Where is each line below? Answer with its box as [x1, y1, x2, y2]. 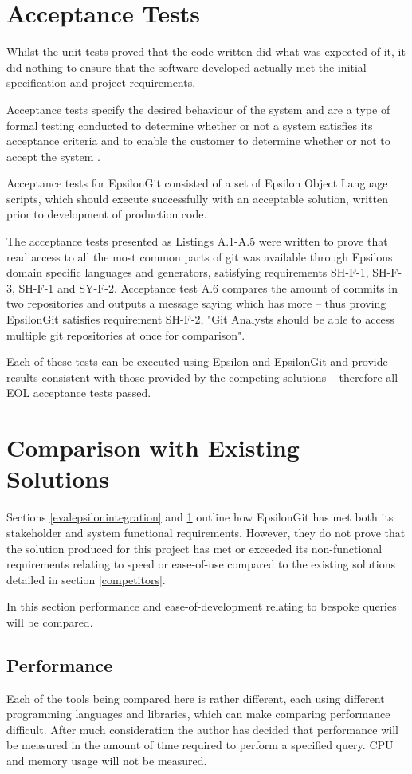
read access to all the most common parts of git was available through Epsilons [6, 248, 393, 265]
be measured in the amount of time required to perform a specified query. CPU [6, 737, 394, 753]
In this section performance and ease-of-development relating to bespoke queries [6, 598, 397, 615]
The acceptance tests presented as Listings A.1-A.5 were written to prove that [6, 233, 388, 249]
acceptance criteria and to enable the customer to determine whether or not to [6, 132, 390, 149]
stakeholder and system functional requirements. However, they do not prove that [6, 524, 406, 540]
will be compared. [6, 613, 93, 630]
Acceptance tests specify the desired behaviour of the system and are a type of [6, 100, 390, 117]
